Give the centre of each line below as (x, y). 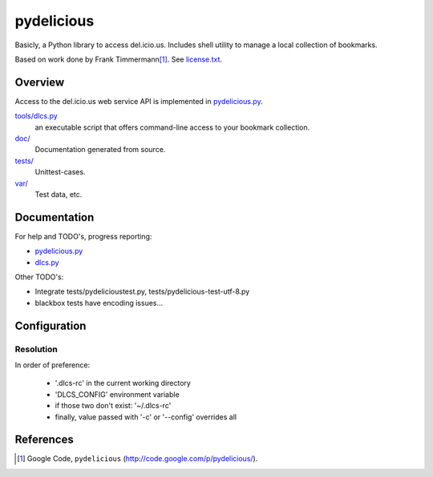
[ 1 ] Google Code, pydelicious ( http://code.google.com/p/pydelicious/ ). (138, 459)
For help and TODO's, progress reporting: (83, 236)
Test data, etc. (59, 194)
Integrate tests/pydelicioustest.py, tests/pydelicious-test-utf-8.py (142, 291)
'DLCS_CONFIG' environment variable (117, 394)
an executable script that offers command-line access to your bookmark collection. (172, 127)
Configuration (51, 325)
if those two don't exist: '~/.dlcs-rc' (113, 406)
